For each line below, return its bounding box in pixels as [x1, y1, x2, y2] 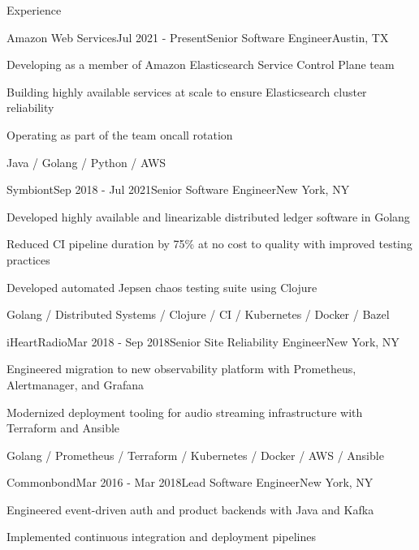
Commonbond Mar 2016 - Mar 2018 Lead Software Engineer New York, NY [6, 474, 374, 491]
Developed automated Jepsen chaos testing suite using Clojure [6, 278, 317, 295]
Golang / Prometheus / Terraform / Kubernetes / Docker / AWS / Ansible [6, 446, 384, 463]
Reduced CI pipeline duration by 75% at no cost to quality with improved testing [6, 235, 413, 252]
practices [6, 251, 50, 268]
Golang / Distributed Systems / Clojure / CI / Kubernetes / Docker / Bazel [6, 306, 390, 323]
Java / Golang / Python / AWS [6, 153, 166, 170]
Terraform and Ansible [6, 419, 120, 436]
